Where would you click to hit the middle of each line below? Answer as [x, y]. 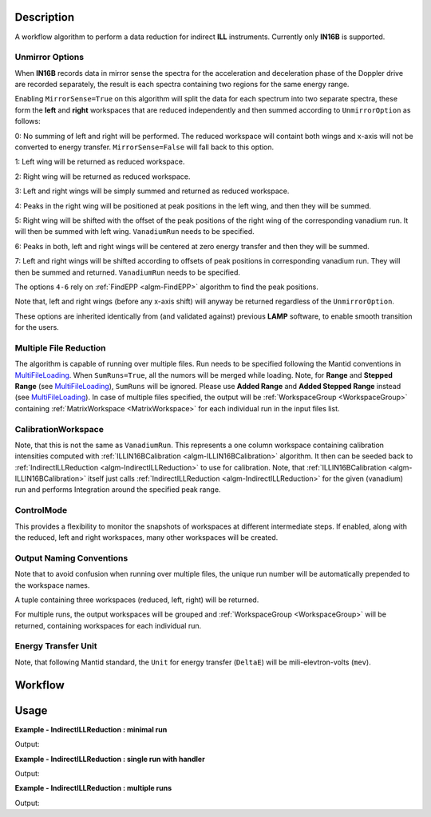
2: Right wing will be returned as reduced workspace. [103, 176]
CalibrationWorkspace [59, 429]
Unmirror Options [49, 58]
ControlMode [41, 510]
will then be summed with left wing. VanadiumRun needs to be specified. [134, 232]
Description [45, 17]
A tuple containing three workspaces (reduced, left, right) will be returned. [137, 600]
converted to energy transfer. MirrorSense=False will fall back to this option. [144, 147]
